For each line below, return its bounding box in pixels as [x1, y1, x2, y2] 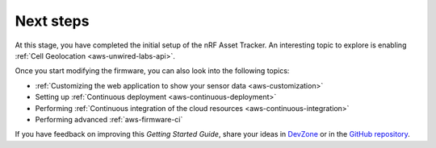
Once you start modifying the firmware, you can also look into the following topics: [15, 66, 290, 76]
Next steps [15, 12, 90, 30]
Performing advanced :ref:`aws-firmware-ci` [35, 114, 183, 124]
